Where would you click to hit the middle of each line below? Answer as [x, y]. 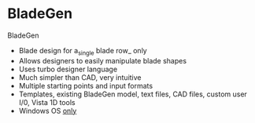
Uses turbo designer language [68, 69]
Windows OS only [48, 110]
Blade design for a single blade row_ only [83, 51]
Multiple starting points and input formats [86, 85]
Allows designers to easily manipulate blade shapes [102, 60]
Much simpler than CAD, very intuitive [80, 77]
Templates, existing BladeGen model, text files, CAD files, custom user [133, 94]
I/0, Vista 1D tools [47, 102]
